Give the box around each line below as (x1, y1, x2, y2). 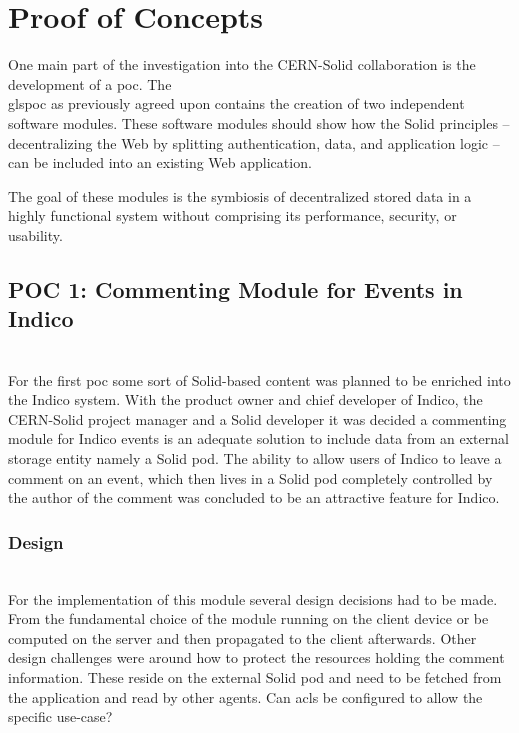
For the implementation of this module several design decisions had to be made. (8, 588, 498, 609)
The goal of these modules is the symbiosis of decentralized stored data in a (8, 185, 472, 206)
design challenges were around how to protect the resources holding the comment (8, 647, 505, 668)
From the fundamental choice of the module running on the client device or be (8, 608, 489, 629)
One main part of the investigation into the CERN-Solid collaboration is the (8, 54, 476, 75)
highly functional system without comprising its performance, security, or (8, 205, 457, 226)
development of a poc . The (8, 73, 172, 94)
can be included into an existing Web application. (8, 152, 312, 173)
